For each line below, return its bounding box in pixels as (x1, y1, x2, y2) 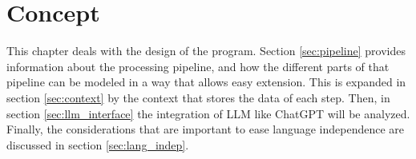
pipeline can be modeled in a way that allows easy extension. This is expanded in (6, 74, 406, 90)
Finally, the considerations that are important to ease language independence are (6, 121, 405, 137)
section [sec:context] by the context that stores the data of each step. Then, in (6, 89, 390, 105)
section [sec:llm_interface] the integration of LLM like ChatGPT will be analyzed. (6, 105, 410, 121)
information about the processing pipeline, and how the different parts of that (6, 58, 390, 74)
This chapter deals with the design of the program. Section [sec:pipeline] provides (6, 42, 406, 59)
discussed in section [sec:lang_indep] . (6, 136, 189, 153)
